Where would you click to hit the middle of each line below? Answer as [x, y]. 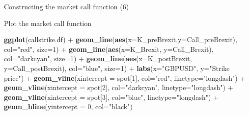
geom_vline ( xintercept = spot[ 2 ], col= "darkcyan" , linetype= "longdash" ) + [119, 87]
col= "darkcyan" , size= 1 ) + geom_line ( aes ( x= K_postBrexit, [98, 58]
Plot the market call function [48, 23]
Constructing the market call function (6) [67, 6]
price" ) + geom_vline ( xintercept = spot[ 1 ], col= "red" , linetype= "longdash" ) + [125, 78]
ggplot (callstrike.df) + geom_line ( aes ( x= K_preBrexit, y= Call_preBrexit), [121, 39]
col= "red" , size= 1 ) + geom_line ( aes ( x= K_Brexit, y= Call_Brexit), [109, 49]
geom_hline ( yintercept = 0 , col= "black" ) [68, 106]
